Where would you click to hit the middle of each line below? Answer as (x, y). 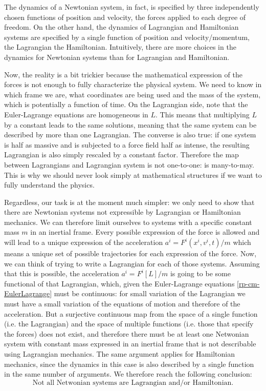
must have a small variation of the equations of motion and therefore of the (122, 304)
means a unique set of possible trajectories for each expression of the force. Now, (130, 253)
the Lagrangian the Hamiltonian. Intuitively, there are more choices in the (120, 47)
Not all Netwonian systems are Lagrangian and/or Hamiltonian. (133, 383)
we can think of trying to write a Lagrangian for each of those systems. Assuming (132, 263)
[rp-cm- (248, 283)
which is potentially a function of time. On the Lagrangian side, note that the (126, 104)
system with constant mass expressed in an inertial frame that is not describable (130, 344)
